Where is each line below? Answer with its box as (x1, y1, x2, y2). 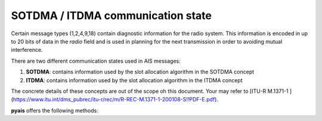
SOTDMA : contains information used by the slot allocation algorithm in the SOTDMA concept (26, 69, 255, 76)
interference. (11, 46, 43, 54)
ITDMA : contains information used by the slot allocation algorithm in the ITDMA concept (26, 76, 243, 83)
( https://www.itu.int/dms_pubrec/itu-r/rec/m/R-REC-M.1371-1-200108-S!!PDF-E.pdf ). (11, 96, 219, 103)
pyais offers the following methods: (11, 107, 98, 114)
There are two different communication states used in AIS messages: (11, 57, 181, 64)
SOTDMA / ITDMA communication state (11, 9, 212, 22)
